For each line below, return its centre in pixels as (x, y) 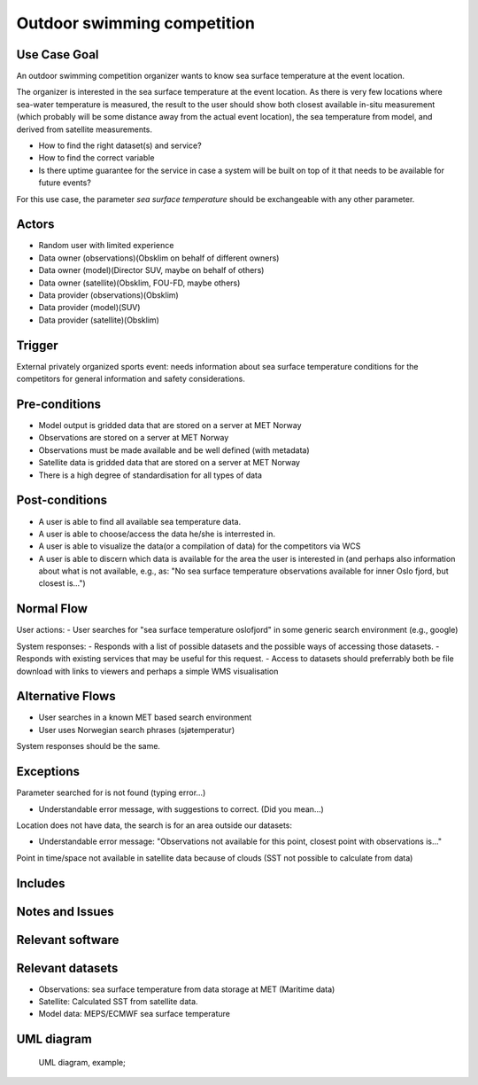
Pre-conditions (59, 404)
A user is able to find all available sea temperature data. (140, 521)
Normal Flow (52, 609)
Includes (41, 883)
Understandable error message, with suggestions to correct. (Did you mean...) (181, 809)
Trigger (37, 345)
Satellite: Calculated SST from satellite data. (118, 1002)
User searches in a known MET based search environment (145, 717)
